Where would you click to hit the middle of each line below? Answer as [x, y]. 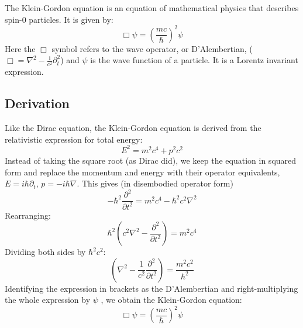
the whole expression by [48, 300]
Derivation [37, 103]
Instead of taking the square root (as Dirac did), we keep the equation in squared [151, 160]
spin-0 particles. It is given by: [59, 19]
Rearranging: [28, 215]
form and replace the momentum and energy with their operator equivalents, [142, 172]
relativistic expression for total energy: [74, 139]
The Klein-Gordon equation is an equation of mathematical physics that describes [152, 8]
